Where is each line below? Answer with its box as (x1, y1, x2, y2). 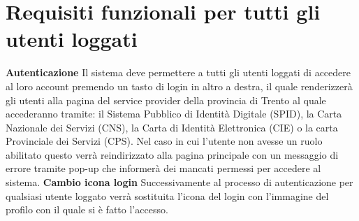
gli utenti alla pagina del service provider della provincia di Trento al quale (6, 92, 326, 107)
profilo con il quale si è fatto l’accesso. (6, 202, 168, 217)
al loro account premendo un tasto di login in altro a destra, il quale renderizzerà (6, 78, 353, 93)
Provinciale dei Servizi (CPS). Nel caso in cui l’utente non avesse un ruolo (6, 134, 323, 148)
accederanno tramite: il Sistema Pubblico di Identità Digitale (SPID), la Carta (6, 106, 342, 121)
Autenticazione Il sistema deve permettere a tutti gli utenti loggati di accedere (6, 65, 351, 80)
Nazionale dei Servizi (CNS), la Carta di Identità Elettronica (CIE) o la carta (6, 120, 338, 134)
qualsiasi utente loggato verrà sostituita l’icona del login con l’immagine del (6, 188, 329, 203)
